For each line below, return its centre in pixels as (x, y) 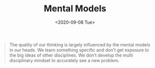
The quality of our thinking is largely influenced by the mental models (80, 44)
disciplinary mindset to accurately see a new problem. (64, 60)
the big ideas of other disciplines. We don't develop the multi (71, 55)
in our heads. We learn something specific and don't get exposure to (79, 50)
